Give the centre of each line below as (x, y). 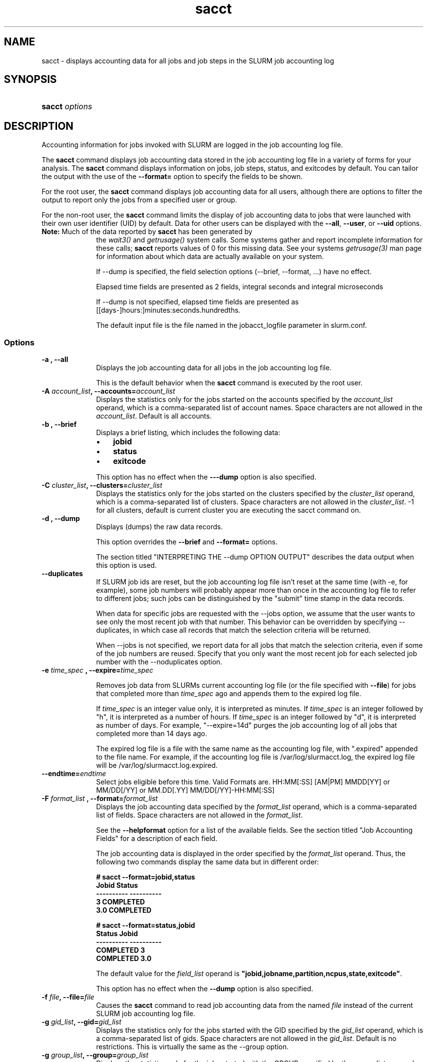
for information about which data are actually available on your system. (210, 257)
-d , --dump (61, 519)
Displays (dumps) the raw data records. (159, 527)
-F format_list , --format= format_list (100, 799)
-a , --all (55, 360)
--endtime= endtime (74, 774)
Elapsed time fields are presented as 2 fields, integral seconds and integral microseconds (240, 287)
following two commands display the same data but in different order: (208, 862)
